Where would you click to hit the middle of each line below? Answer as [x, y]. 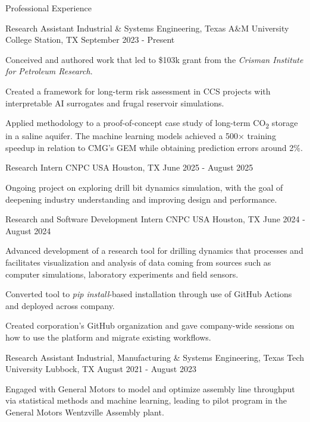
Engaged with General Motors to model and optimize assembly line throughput [150, 388]
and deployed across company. [60, 305]
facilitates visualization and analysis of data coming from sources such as [138, 262]
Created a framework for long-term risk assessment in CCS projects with [138, 91]
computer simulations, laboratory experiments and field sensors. [122, 274]
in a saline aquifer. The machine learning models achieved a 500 [122, 136]
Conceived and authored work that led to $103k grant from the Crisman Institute [154, 59]
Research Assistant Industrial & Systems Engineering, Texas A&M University [147, 28]
